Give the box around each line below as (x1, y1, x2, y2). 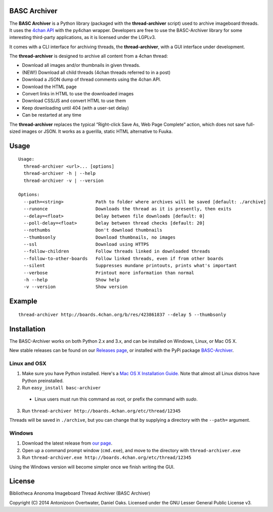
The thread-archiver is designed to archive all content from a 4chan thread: (9, 53, 168, 59)
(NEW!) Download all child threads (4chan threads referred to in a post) (22, 69, 171, 76)
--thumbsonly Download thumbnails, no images (23, 234, 176, 240)
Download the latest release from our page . (22, 440, 113, 446)
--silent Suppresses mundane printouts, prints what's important (23, 263, 237, 269)
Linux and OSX (9, 360, 47, 367)
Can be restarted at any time (22, 112, 82, 118)
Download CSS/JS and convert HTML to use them (22, 98, 126, 104)
